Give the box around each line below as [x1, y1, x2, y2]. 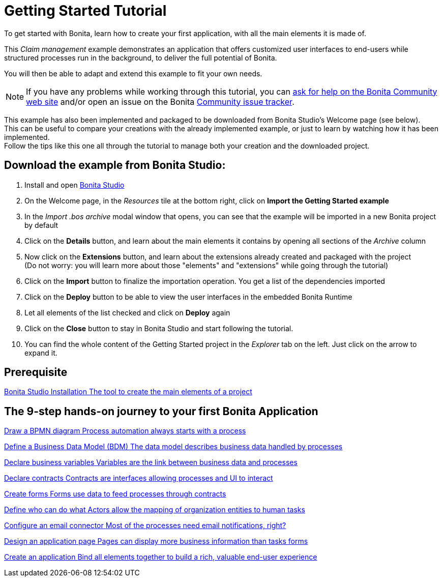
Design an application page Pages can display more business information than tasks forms [4, 537, 308, 546]
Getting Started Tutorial [4, 2, 167, 19]
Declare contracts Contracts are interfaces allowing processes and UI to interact [4, 474, 273, 483]
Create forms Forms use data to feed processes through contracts [4, 489, 226, 499]
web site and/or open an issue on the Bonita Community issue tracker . [26, 96, 294, 107]
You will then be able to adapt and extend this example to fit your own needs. [4, 69, 262, 78]
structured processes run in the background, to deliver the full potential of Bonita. [4, 53, 277, 62]
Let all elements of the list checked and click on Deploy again [24, 308, 230, 317]
